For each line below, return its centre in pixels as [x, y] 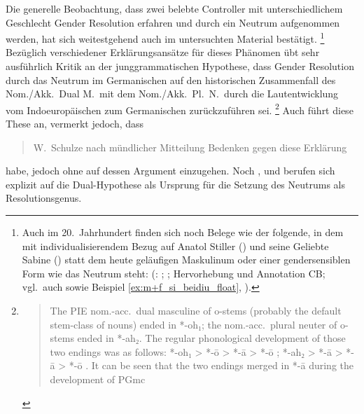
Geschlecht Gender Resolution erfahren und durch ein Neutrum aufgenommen [173, 22]
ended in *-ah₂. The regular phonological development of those [211, 338]
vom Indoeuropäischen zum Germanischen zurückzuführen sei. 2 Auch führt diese [180, 109]
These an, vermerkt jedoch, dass [75, 124]
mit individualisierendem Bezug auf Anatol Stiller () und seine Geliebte [175, 246]
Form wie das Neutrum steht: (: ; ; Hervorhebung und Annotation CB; [174, 273]
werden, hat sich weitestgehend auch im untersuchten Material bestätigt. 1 [165, 37]
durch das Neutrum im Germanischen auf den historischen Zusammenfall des [171, 80]
